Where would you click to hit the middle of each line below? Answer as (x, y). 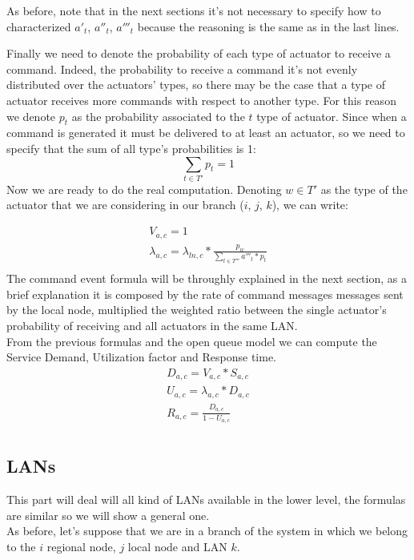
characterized (39, 26)
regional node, (81, 547)
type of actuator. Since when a (332, 116)
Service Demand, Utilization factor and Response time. (142, 357)
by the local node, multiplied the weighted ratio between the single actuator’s (197, 310)
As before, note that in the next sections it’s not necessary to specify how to (194, 10)
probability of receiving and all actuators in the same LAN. (152, 325)
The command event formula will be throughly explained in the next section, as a (207, 278)
